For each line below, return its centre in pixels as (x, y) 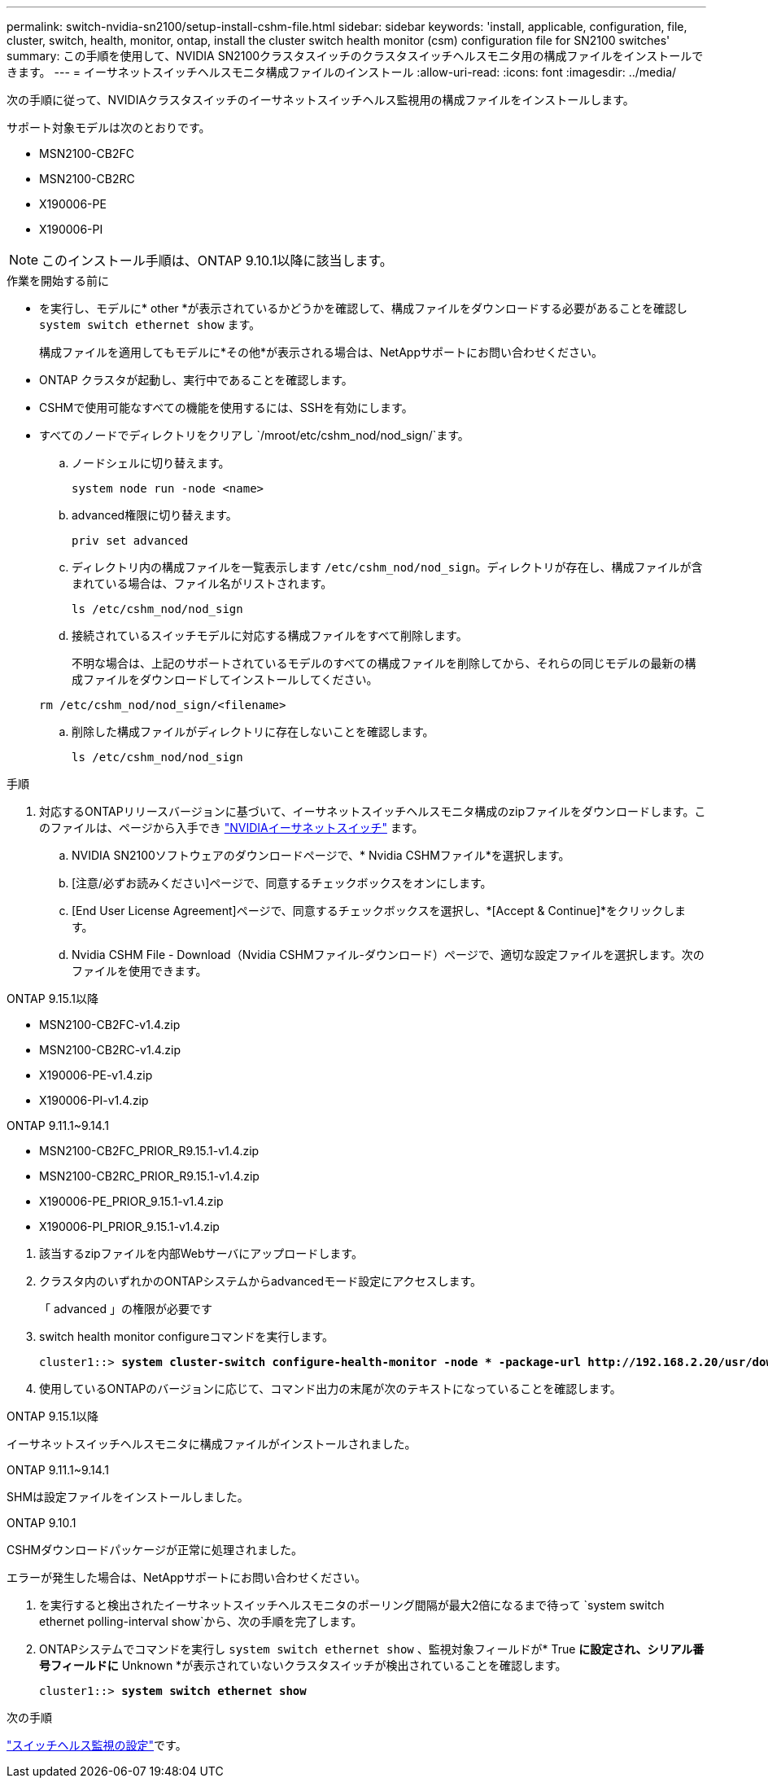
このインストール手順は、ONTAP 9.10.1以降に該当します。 (217, 261)
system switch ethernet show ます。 (150, 324)
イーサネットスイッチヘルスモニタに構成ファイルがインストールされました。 (212, 1444)
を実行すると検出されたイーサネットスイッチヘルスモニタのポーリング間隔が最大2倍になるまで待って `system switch (352, 1605)
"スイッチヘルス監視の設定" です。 (97, 1745)
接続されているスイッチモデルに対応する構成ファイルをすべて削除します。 (270, 635)
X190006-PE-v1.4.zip (96, 1075)
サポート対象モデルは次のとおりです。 (109, 127)
